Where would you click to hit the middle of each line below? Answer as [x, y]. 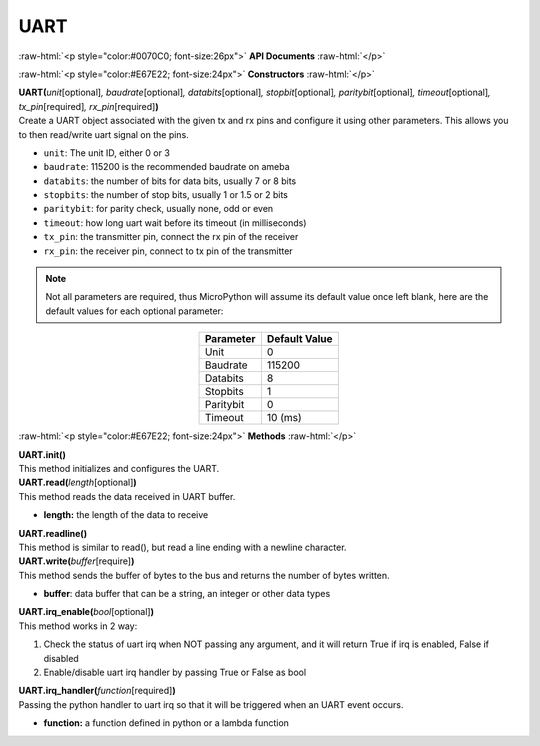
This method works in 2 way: [78, 626]
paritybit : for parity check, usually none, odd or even [158, 209]
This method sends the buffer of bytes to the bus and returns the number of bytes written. [204, 575]
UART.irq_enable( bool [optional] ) [86, 612]
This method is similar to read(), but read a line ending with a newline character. [182, 547]
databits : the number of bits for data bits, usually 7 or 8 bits [170, 181]
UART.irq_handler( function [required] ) [97, 691]
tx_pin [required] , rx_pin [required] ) [88, 106]
